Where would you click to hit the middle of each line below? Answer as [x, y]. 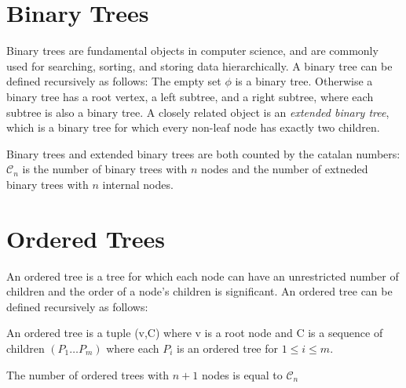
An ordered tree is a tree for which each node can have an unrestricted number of [203, 276]
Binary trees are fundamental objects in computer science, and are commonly [192, 51]
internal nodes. [138, 184]
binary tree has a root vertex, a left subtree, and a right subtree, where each [190, 96]
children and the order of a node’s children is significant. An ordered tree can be [199, 291]
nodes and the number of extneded [285, 169]
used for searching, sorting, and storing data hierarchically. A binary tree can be [199, 65]
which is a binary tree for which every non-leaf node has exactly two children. [193, 127]
